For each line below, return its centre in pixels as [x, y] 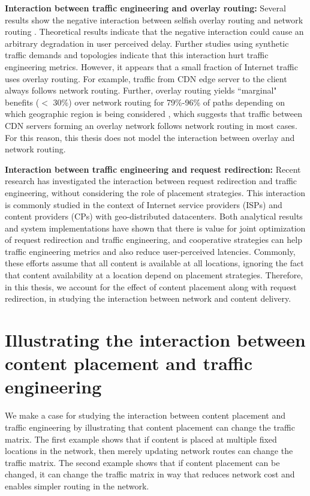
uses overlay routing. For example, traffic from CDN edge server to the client [146, 78]
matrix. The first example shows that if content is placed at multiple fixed [141, 439]
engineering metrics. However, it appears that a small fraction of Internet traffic [151, 66]
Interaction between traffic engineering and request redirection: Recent [153, 169]
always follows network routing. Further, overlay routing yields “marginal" [141, 90]
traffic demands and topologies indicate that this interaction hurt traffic [137, 55]
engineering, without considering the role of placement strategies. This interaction [155, 192]
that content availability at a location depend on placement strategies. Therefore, [154, 275]
